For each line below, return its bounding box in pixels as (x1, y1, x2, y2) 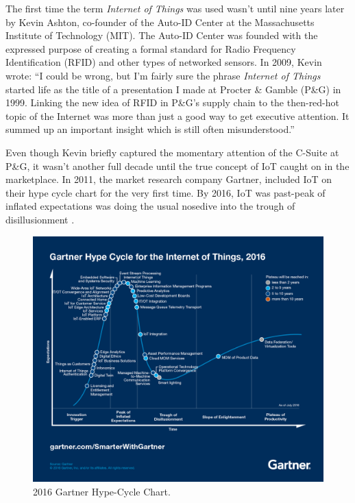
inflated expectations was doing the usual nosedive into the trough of (5, 199, 295, 213)
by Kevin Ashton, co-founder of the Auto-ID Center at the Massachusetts (5, 14, 315, 29)
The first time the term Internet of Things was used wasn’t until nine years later (5, 1, 345, 15)
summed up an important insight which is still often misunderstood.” (5, 122, 295, 136)
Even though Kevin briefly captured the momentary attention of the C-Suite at (5, 145, 339, 159)
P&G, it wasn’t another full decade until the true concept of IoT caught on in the (5, 158, 350, 173)
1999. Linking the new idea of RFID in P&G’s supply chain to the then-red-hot (5, 95, 340, 110)
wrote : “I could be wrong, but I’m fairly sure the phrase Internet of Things (5, 68, 321, 82)
